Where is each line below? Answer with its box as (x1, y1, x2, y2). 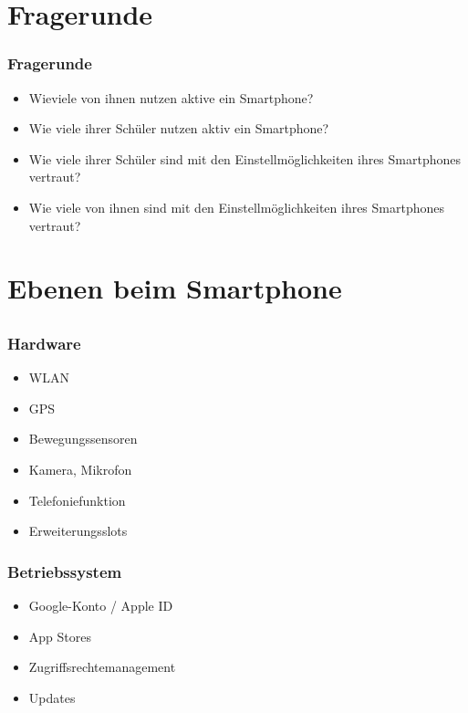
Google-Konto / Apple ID (28, 596, 173, 614)
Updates (28, 687, 76, 707)
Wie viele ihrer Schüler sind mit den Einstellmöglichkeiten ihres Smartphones (28, 149, 462, 168)
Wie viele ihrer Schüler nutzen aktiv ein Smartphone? (28, 119, 329, 138)
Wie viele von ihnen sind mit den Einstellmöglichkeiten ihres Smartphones (28, 197, 445, 216)
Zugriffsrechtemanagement (28, 657, 176, 676)
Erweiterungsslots (28, 521, 128, 540)
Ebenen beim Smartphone (7, 269, 342, 307)
